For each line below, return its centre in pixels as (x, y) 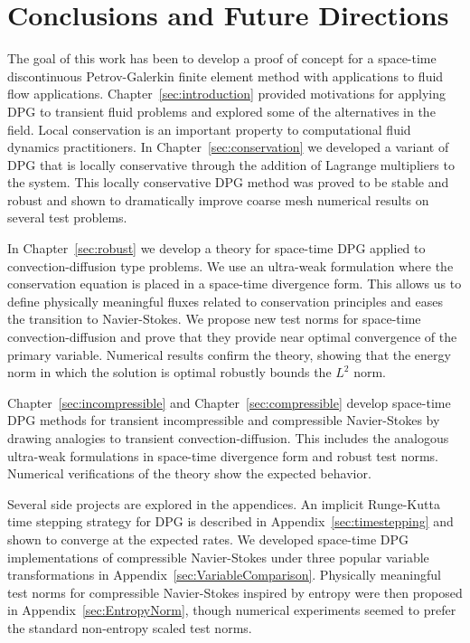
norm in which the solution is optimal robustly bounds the (169, 372)
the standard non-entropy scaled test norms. (130, 627)
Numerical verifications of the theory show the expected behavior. (189, 473)
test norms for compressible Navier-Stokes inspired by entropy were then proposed (235, 592)
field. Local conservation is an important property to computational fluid (209, 129)
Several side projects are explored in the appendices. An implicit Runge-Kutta (224, 503)
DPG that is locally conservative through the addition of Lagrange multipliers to (231, 164)
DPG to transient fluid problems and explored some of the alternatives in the (221, 111)
